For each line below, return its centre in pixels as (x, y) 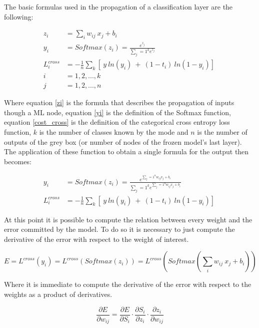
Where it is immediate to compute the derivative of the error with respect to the (128, 284)
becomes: (18, 161)
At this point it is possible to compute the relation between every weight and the (128, 219)
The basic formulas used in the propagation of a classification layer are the (118, 7)
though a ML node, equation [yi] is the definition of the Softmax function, (117, 112)
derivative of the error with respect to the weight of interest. (96, 239)
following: (19, 16)
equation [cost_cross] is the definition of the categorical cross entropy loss (117, 122)
